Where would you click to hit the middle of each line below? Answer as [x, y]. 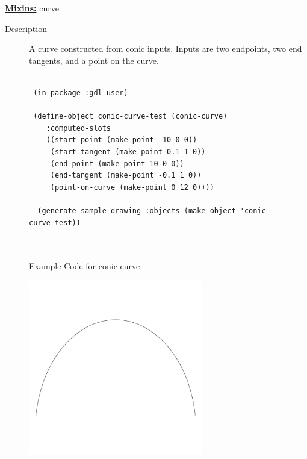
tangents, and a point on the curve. [94, 60]
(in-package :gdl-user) [81, 92]
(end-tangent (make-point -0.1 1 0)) [126, 176]
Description [26, 28]
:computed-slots [79, 128]
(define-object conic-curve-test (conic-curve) [130, 117]
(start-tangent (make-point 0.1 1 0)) [128, 151]
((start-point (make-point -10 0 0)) [122, 140]
